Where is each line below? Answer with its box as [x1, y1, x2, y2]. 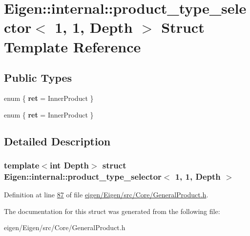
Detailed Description [4, 133, 111, 148]
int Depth [49, 159, 89, 171]
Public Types [4, 70, 72, 85]
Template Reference [4, 36, 141, 56]
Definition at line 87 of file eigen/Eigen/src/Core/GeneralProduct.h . [4, 189, 208, 200]
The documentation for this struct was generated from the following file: [4, 206, 220, 216]
